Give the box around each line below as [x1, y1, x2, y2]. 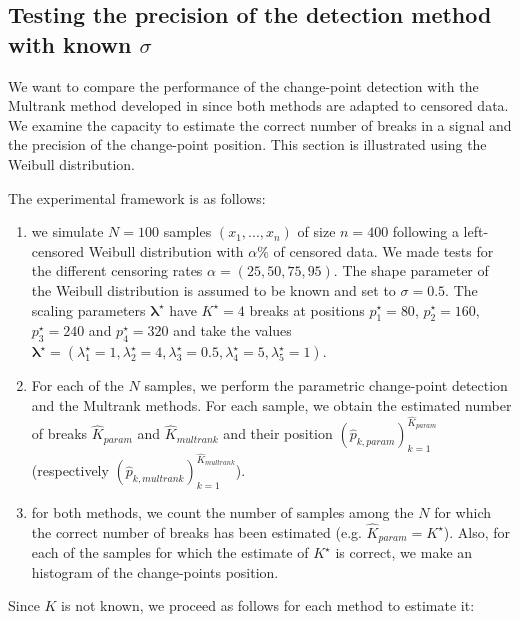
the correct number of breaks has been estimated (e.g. [31, 521, 362, 542]
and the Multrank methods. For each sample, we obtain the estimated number [31, 394, 512, 415]
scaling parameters [31, 299, 146, 320]
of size [297, 221, 336, 242]
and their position [223, 423, 333, 444]
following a [392, 221, 459, 242]
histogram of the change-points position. [31, 561, 279, 582]
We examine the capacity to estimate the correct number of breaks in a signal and [8, 114, 512, 135]
